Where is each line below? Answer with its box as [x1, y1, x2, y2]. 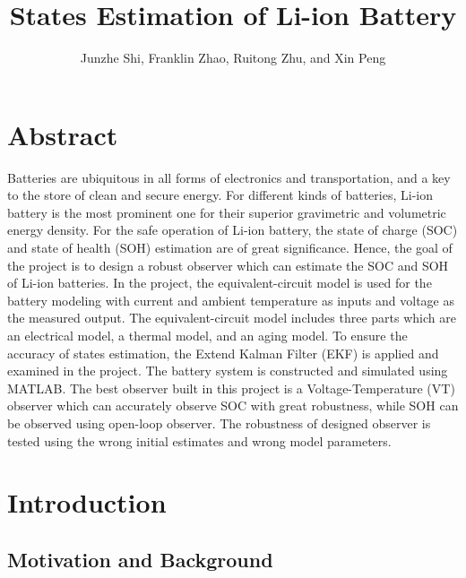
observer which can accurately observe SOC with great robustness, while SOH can [7, 396, 459, 415]
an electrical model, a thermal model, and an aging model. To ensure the [7, 326, 408, 344]
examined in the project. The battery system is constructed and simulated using [7, 361, 448, 380]
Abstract [7, 116, 118, 152]
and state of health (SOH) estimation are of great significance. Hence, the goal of [7, 238, 453, 257]
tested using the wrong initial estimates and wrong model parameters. [7, 431, 392, 450]
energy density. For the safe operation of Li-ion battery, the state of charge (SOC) [7, 220, 458, 239]
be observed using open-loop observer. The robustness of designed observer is [7, 413, 431, 432]
